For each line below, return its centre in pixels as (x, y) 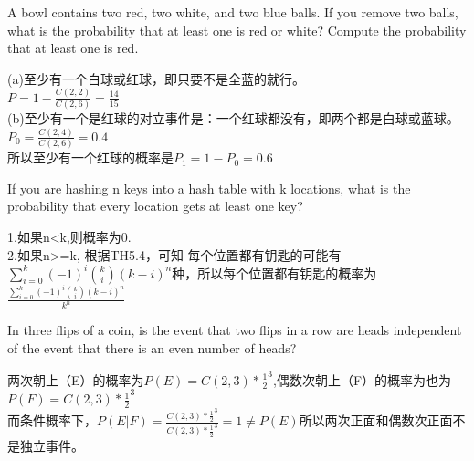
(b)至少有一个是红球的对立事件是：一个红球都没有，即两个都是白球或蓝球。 (233, 118)
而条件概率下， (52, 420)
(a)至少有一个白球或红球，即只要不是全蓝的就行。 (156, 78)
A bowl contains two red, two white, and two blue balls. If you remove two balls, (233, 12)
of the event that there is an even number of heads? (152, 348)
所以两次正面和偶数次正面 (376, 420)
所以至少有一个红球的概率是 (90, 157)
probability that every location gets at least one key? (155, 206)
